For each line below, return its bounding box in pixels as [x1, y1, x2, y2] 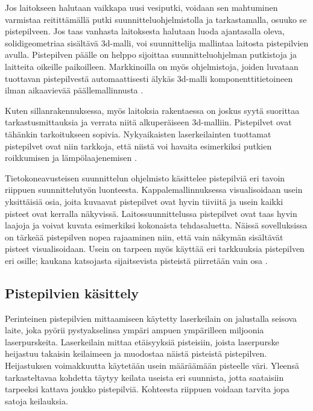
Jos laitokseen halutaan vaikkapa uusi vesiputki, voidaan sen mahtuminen [5, 1, 278, 13]
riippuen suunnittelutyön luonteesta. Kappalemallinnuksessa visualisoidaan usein [5, 183, 303, 196]
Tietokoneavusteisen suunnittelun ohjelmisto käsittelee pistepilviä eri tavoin [5, 171, 285, 184]
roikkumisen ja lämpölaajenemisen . [5, 151, 137, 164]
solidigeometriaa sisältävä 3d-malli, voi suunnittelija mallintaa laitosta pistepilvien [5, 36, 309, 49]
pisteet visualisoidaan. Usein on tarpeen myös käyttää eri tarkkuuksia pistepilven [5, 242, 305, 255]
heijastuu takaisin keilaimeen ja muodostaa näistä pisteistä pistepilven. [5, 347, 267, 360]
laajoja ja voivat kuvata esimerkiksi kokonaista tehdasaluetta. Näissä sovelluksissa [5, 219, 308, 231]
